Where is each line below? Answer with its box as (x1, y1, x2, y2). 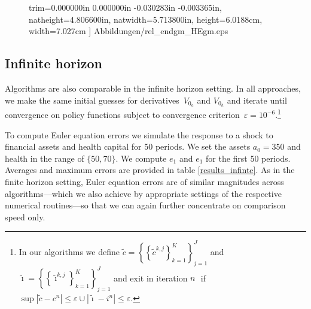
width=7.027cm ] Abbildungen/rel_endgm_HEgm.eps (29, 25, 228, 37)
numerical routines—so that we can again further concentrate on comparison (5, 199, 286, 211)
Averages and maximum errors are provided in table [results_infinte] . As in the (5, 163, 295, 176)
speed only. (5, 210, 45, 223)
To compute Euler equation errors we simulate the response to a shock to (5, 128, 273, 141)
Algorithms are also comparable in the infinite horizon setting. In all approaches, (5, 81, 301, 94)
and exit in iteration (114, 271, 188, 284)
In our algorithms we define (19, 245, 120, 257)
